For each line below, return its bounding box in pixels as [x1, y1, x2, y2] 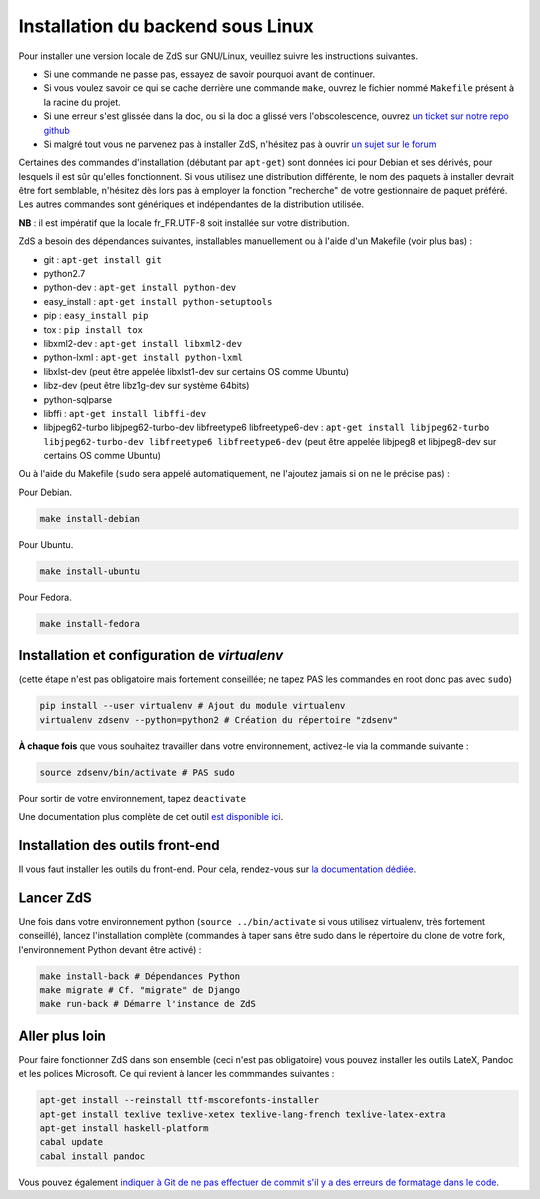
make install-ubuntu [39, 565, 140, 577]
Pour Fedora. [18, 591, 72, 603]
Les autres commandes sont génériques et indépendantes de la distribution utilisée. [18, 198, 365, 210]
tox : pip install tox [43, 323, 144, 335]
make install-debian [39, 513, 140, 524]
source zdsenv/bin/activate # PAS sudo [39, 766, 235, 778]
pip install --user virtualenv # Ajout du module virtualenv [39, 700, 346, 712]
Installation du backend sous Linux [18, 15, 314, 37]
